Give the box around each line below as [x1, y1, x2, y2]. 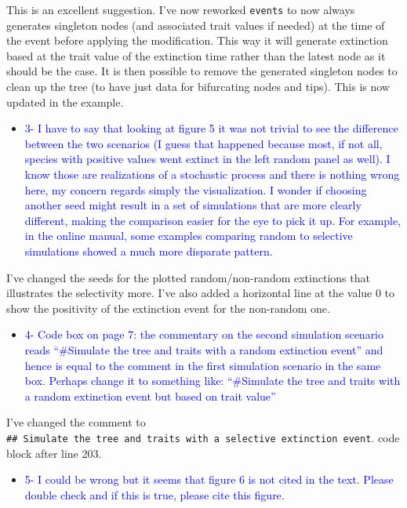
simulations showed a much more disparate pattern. [24, 242, 273, 259]
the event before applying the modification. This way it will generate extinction [6, 32, 388, 49]
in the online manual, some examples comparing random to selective [24, 227, 353, 244]
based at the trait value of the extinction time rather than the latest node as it [6, 47, 386, 63]
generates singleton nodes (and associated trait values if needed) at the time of [6, 16, 385, 33]
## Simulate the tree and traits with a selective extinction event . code [6, 429, 400, 445]
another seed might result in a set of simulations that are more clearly [24, 197, 362, 213]
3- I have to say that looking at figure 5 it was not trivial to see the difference [24, 120, 398, 136]
